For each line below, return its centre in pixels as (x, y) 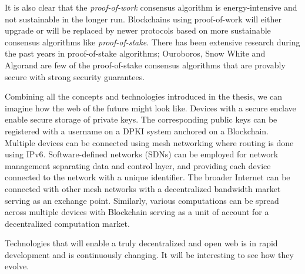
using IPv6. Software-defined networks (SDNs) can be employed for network (142, 154)
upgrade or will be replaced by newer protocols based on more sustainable (138, 30)
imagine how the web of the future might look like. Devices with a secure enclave (150, 108)
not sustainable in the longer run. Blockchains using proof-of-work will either (143, 19)
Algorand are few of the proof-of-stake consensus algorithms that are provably (145, 65)
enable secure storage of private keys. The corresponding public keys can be (141, 119)
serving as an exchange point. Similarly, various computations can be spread (142, 200)
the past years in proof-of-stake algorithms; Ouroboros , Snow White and (135, 53)
